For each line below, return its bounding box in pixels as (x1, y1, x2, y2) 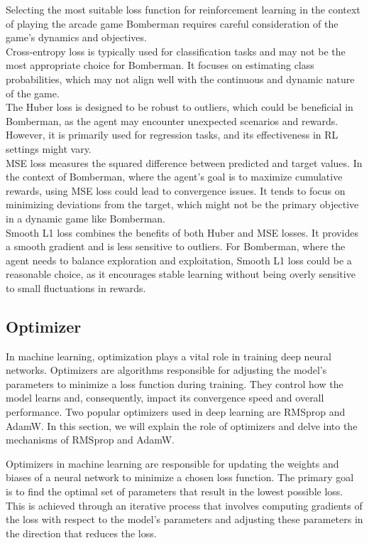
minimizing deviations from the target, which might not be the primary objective (6, 197, 359, 212)
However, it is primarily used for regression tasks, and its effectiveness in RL (6, 127, 338, 142)
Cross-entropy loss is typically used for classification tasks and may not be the (6, 43, 346, 58)
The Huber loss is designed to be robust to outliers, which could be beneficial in (6, 100, 353, 114)
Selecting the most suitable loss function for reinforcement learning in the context (6, 2, 360, 16)
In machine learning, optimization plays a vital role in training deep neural (6, 348, 331, 363)
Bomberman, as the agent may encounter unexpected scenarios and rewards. (6, 113, 338, 128)
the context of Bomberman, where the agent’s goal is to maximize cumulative (6, 169, 343, 184)
